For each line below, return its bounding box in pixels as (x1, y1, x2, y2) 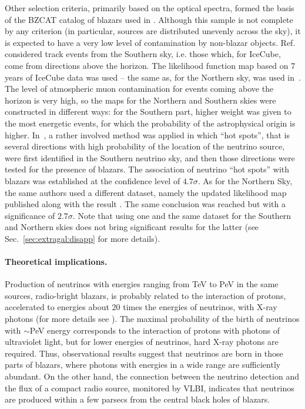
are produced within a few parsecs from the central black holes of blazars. (5, 393, 270, 405)
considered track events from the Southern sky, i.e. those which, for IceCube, (5, 48, 281, 60)
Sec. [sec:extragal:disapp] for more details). (5, 232, 160, 244)
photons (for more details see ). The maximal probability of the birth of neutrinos (5, 312, 300, 325)
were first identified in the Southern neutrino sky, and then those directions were (5, 151, 295, 164)
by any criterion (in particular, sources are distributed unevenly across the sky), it (5, 25, 301, 37)
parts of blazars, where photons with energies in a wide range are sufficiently (5, 358, 281, 371)
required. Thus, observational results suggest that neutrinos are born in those (5, 347, 283, 359)
